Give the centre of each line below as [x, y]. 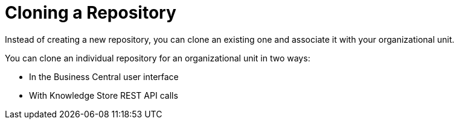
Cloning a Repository [91, 13]
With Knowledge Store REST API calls [104, 95]
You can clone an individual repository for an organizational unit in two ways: [158, 58]
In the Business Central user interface [104, 76]
